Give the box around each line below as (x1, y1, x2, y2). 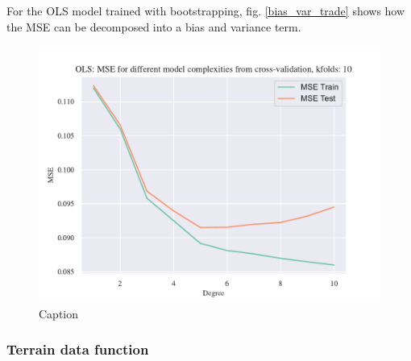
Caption (39, 305, 79, 322)
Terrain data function (6, 339, 149, 359)
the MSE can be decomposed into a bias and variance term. (6, 18, 301, 35)
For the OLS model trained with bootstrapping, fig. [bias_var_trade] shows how (6, 2, 405, 19)
